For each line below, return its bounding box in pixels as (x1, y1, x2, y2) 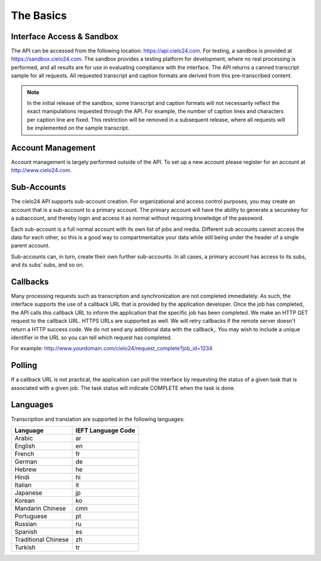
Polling (11, 360, 37, 370)
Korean (14, 496, 35, 505)
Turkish (14, 543, 36, 552)
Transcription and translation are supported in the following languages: (11, 416, 185, 423)
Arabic (14, 434, 33, 442)
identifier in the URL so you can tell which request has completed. (11, 334, 172, 341)
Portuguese (14, 512, 48, 520)
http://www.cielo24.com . (11, 167, 72, 174)
